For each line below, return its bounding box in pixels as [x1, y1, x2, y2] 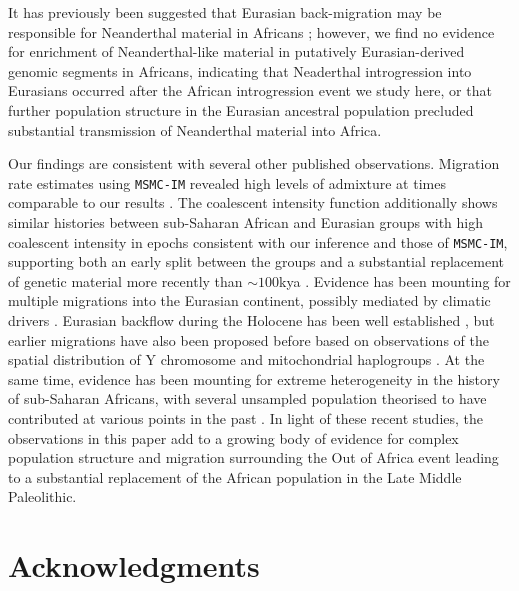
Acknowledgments [8, 545, 260, 586]
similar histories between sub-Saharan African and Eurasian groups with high [8, 212, 484, 232]
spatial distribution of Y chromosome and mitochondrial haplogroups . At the [8, 349, 485, 370]
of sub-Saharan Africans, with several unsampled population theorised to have [8, 388, 487, 409]
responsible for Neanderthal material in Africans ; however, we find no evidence [8, 21, 495, 42]
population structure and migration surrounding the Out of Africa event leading [8, 447, 499, 468]
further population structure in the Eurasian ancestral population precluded [8, 99, 474, 120]
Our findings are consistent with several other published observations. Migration [8, 153, 500, 174]
